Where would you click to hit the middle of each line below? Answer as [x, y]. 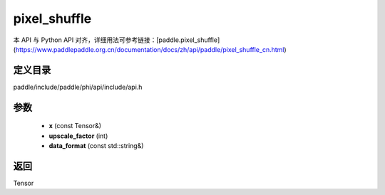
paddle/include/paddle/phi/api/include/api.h [78, 87]
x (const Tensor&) [75, 126]
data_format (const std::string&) [96, 146]
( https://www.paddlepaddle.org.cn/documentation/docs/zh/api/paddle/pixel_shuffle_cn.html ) [150, 49]
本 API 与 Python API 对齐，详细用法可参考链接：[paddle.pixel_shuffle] [117, 40]
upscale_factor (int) [78, 136]
